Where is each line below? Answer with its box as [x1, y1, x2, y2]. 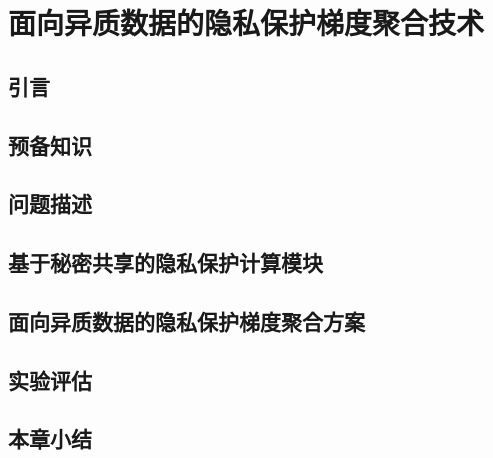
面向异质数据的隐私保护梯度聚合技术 [8, 2, 485, 43]
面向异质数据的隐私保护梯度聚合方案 [8, 305, 365, 336]
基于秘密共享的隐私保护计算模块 [8, 247, 323, 278]
